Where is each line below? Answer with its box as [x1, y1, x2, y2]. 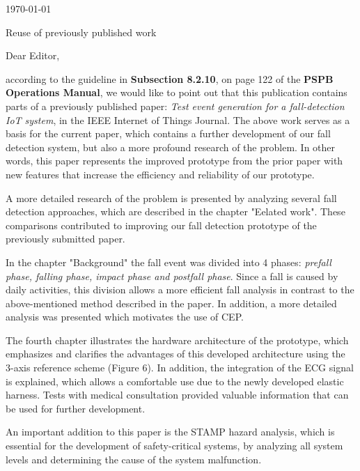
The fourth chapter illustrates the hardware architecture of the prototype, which [6, 332, 349, 347]
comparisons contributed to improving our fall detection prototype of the [6, 217, 317, 232]
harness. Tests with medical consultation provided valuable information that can [6, 387, 349, 402]
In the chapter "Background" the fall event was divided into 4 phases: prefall [6, 254, 331, 269]
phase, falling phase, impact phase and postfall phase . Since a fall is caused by [6, 268, 338, 283]
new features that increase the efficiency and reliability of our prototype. [6, 167, 315, 181]
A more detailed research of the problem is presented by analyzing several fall [6, 190, 337, 205]
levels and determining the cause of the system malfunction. [6, 451, 262, 466]
